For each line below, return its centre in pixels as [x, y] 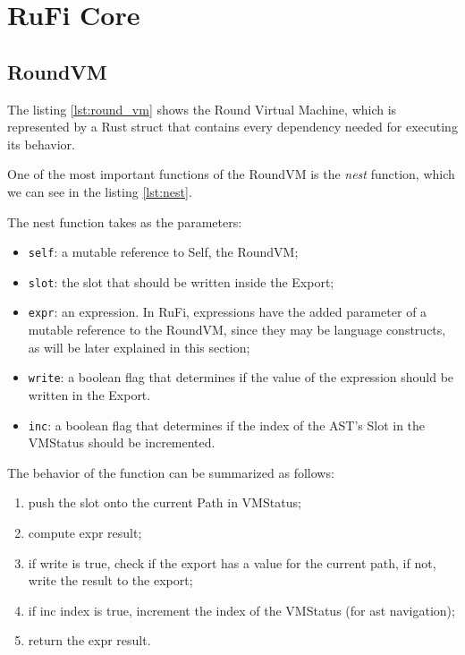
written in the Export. [89, 394]
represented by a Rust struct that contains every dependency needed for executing [232, 127]
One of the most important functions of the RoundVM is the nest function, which [231, 174]
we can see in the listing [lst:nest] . [100, 191]
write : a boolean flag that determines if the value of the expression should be [241, 377]
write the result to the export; [110, 580]
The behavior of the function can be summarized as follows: [171, 472]
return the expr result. [89, 640]
